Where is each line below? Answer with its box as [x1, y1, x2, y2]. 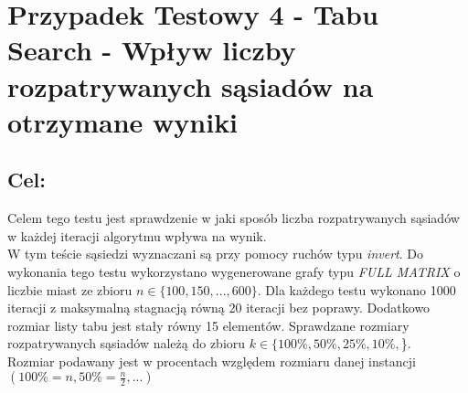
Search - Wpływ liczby [7, 31, 296, 69]
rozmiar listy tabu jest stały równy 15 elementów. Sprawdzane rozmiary [7, 315, 409, 335]
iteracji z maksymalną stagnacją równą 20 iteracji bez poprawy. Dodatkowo [7, 298, 431, 317]
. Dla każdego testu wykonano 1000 [257, 280, 456, 299]
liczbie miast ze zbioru [7, 280, 133, 299]
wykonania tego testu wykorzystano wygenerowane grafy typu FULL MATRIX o [7, 261, 461, 281]
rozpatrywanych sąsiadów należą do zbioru [7, 334, 246, 353]
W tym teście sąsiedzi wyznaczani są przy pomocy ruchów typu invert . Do [7, 244, 423, 263]
